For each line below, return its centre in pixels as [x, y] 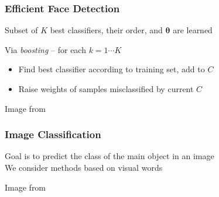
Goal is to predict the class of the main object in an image [109, 156]
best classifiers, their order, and [106, 30]
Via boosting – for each [45, 49]
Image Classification [53, 134]
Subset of [21, 30]
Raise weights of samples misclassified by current [106, 89]
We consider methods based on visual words [84, 167]
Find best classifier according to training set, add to [112, 69]
